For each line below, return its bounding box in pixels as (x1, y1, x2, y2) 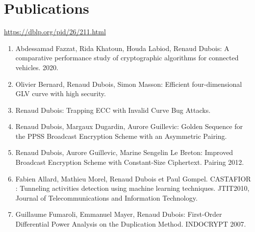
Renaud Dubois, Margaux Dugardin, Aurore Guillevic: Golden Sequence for (15, 121, 243, 131)
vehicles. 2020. (15, 62, 58, 72)
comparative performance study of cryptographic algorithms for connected (15, 52, 239, 63)
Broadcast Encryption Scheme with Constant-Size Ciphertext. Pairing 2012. (15, 157, 244, 167)
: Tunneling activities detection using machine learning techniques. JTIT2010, (15, 183, 250, 193)
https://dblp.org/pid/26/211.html (4, 26, 106, 37)
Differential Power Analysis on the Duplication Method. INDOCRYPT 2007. (15, 219, 246, 229)
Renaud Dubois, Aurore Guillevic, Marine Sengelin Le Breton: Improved (15, 147, 233, 157)
